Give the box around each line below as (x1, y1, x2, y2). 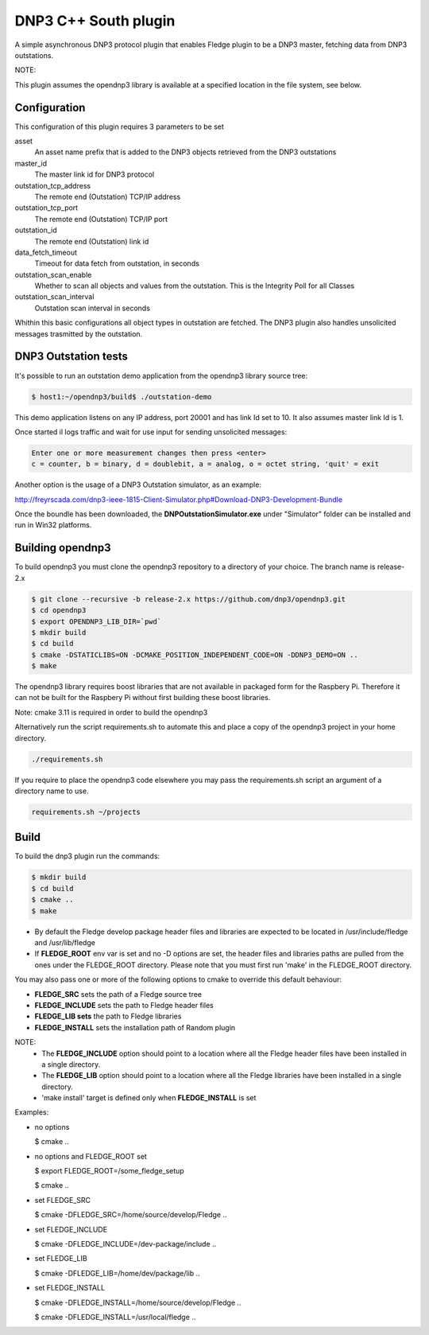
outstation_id (14, 225, 57, 235)
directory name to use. (14, 786, 89, 796)
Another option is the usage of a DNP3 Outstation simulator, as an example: (14, 480, 262, 489)
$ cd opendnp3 (31, 605, 87, 615)
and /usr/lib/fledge (34, 938, 95, 947)
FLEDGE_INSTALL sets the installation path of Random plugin (34, 1022, 236, 1032)
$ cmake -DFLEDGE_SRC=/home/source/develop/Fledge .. (34, 1210, 227, 1220)
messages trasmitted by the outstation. (14, 329, 143, 338)
